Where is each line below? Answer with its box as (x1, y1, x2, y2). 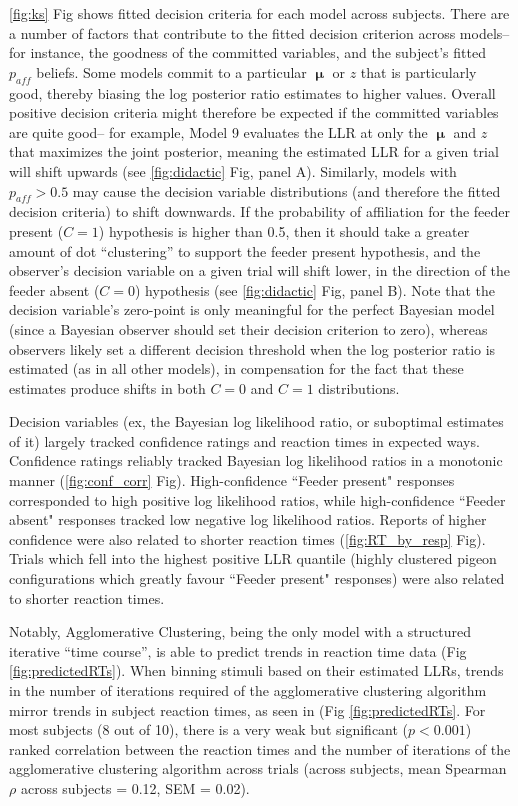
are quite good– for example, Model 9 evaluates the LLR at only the (9, 121, 428, 142)
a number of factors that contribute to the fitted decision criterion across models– (9, 22, 510, 43)
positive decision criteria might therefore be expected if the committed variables (9, 102, 499, 123)
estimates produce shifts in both (9, 377, 206, 398)
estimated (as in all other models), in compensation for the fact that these (9, 358, 464, 379)
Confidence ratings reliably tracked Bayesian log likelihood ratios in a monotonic (9, 450, 503, 471)
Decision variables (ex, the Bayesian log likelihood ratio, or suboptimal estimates (9, 411, 504, 432)
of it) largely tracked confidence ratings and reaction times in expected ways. (9, 430, 480, 451)
